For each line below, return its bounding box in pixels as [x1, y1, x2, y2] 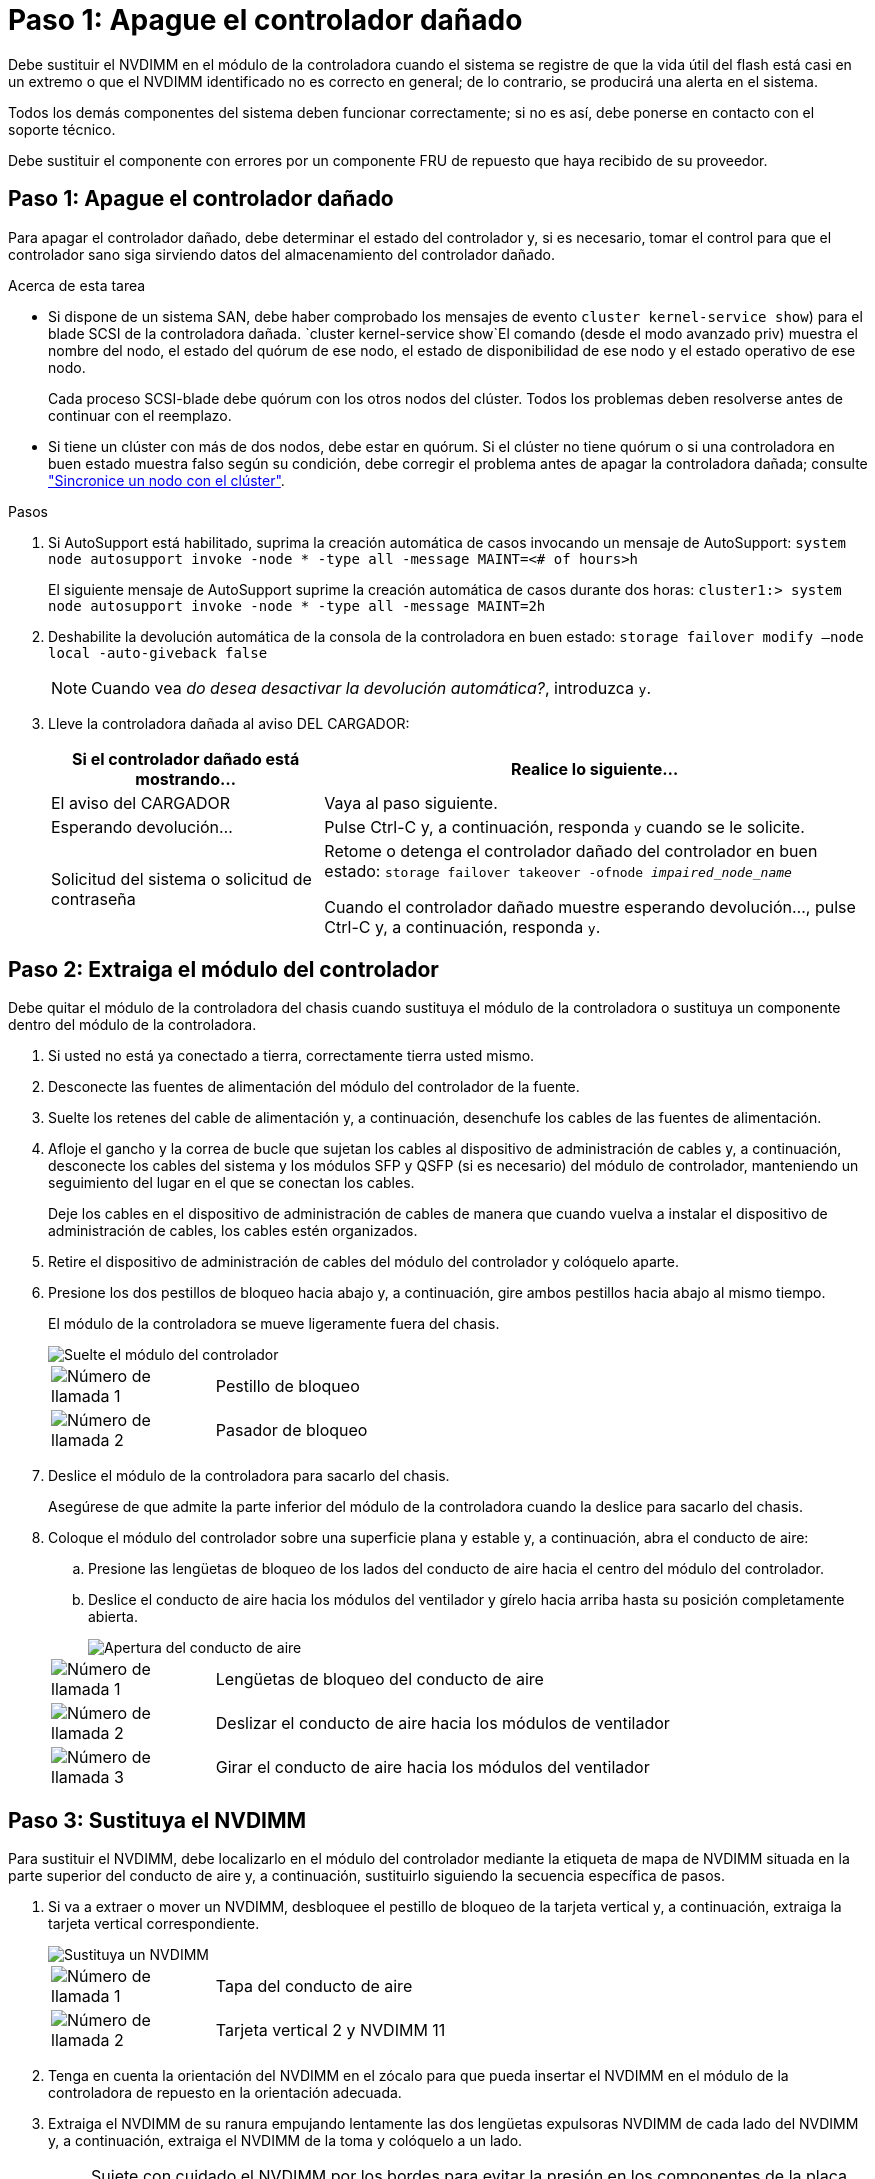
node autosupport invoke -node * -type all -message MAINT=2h [48, 597, 546, 614]
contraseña [51, 888, 136, 909]
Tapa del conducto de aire [215, 1976, 413, 1997]
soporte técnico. [8, 120, 116, 138]
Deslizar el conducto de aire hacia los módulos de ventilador [215, 1713, 670, 1734]
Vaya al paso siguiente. [324, 792, 498, 813]
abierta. [88, 1608, 139, 1626]
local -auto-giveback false [48, 644, 268, 661]
